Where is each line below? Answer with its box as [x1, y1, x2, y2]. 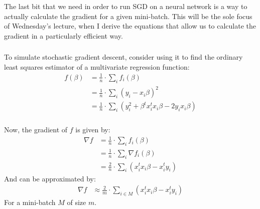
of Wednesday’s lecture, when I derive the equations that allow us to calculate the [4, 21, 256, 31]
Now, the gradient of [4, 124, 68, 135]
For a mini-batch [4, 196, 56, 207]
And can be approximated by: [4, 173, 96, 183]
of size [67, 196, 86, 207]
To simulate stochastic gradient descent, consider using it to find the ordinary [4, 52, 243, 62]
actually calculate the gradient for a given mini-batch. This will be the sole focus [4, 11, 252, 21]
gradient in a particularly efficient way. [4, 30, 123, 41]
